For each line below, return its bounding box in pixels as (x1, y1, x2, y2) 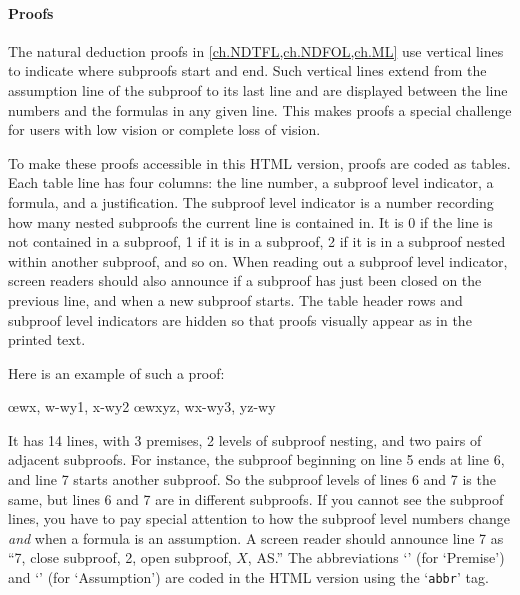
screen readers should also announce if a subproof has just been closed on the (8, 270, 482, 291)
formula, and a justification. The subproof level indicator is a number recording (8, 191, 494, 212)
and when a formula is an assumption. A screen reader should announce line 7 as (8, 527, 504, 548)
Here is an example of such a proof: (8, 362, 225, 383)
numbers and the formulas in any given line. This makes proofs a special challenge (8, 99, 512, 120)
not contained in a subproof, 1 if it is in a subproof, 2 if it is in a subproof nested (8, 231, 506, 252)
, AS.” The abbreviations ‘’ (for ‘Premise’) (247, 547, 505, 568)
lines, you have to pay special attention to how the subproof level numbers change (8, 508, 511, 529)
